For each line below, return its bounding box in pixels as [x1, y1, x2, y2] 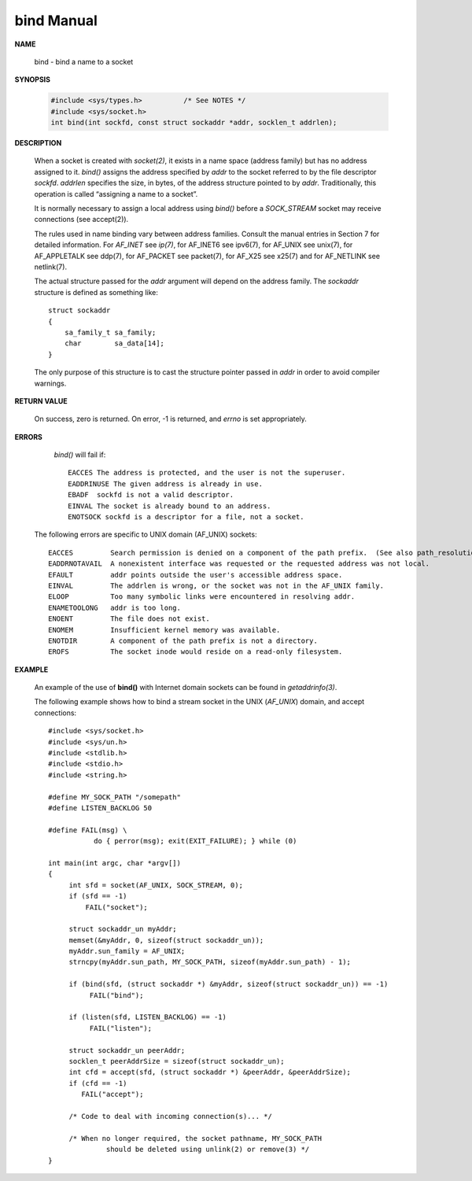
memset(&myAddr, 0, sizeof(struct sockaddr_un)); [68, 936, 264, 944]
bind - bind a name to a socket [34, 57, 134, 66]
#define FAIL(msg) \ [48, 825, 127, 834]
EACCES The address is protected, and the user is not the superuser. [68, 468, 346, 478]
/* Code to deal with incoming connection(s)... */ [68, 1112, 273, 1120]
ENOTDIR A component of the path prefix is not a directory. [48, 636, 318, 645]
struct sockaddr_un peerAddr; [68, 1046, 186, 1054]
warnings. [34, 378, 67, 388]
